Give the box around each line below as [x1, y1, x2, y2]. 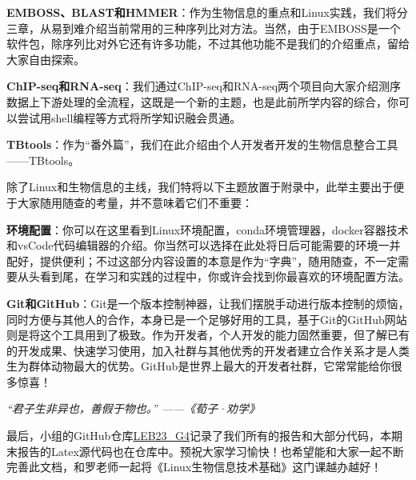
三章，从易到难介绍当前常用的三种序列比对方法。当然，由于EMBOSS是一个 [6, 19, 401, 36]
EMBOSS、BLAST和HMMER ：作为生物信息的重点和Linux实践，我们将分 [6, 4, 408, 20]
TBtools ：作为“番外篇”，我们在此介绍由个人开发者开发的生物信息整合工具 [6, 136, 398, 153]
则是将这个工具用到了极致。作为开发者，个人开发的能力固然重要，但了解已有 [6, 326, 410, 343]
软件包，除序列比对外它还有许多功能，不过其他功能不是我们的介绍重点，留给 [6, 35, 410, 52]
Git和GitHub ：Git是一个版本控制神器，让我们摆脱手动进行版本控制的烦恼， [6, 294, 410, 311]
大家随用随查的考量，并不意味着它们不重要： [17, 194, 253, 210]
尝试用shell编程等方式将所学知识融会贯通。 [17, 109, 242, 126]
